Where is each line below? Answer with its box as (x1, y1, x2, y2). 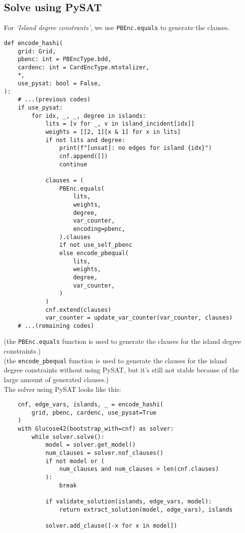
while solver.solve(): (31, 433, 105, 440)
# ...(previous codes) (17, 96, 91, 103)
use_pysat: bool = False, (17, 80, 101, 87)
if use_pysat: (17, 104, 63, 112)
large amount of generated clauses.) (4, 374, 109, 384)
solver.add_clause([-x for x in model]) (45, 522, 177, 530)
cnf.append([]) (59, 153, 108, 160)
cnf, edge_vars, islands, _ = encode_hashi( (17, 401, 164, 408)
